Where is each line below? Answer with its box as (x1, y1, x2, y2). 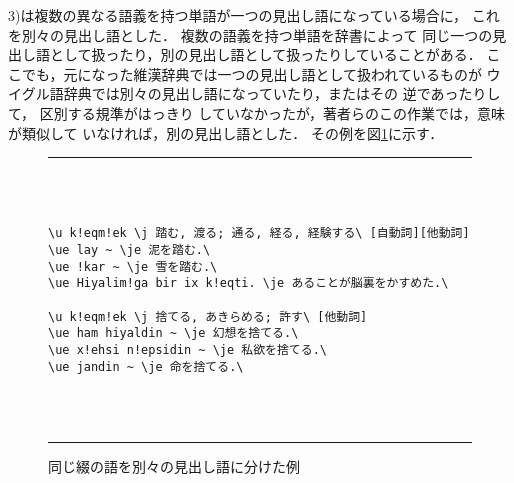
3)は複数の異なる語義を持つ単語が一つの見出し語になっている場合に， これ (8, 5, 500, 25)
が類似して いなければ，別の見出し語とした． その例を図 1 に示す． (8, 122, 444, 143)
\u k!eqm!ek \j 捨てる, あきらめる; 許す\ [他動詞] (48, 309, 368, 324)
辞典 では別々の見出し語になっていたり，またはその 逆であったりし (63, 83, 501, 104)
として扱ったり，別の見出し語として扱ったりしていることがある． (49, 44, 482, 65)
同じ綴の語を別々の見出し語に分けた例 (48, 456, 300, 477)
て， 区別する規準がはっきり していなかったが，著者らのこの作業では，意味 (8, 102, 506, 123)
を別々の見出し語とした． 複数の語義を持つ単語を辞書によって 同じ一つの (8, 24, 493, 45)
